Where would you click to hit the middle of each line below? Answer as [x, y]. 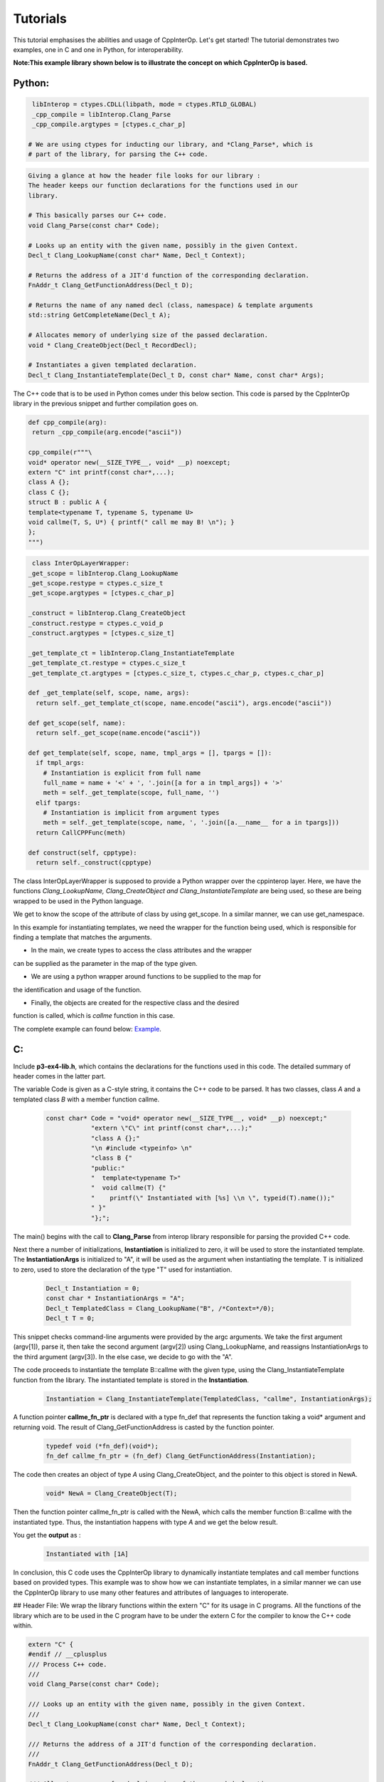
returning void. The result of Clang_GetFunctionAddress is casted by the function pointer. [144, 1427]
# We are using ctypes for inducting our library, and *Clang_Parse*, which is [171, 144]
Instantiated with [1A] [87, 1554]
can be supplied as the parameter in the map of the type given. [106, 963]
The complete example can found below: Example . [87, 1029]
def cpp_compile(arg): [68, 423]
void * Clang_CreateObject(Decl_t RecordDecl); [112, 345]
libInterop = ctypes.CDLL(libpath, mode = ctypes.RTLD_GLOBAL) [145, 104]
